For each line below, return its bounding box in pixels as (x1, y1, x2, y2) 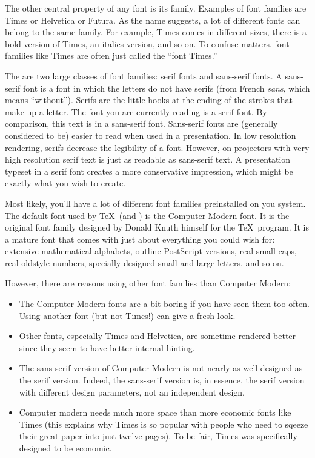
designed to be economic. (19, 442, 112, 454)
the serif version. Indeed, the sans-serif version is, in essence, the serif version (19, 374, 305, 386)
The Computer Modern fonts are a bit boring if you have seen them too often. (19, 297, 310, 310)
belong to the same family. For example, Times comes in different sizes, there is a (5, 25, 307, 38)
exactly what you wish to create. (5, 177, 126, 189)
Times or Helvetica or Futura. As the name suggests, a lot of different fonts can (5, 13, 300, 26)
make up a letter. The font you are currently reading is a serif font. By (5, 105, 267, 118)
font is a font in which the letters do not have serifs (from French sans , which (23, 81, 310, 94)
